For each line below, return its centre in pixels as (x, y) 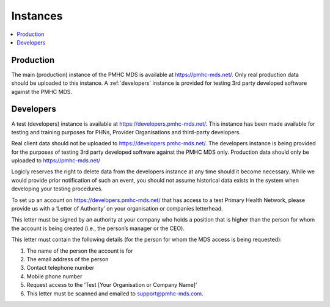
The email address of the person (68, 259)
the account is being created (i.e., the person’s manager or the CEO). (98, 228)
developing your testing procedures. (57, 189)
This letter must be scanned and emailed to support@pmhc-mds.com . (115, 294)
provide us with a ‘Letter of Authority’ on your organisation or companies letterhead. (117, 209)
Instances (37, 16)
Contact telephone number (61, 268)
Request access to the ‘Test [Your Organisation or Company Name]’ (112, 285)
